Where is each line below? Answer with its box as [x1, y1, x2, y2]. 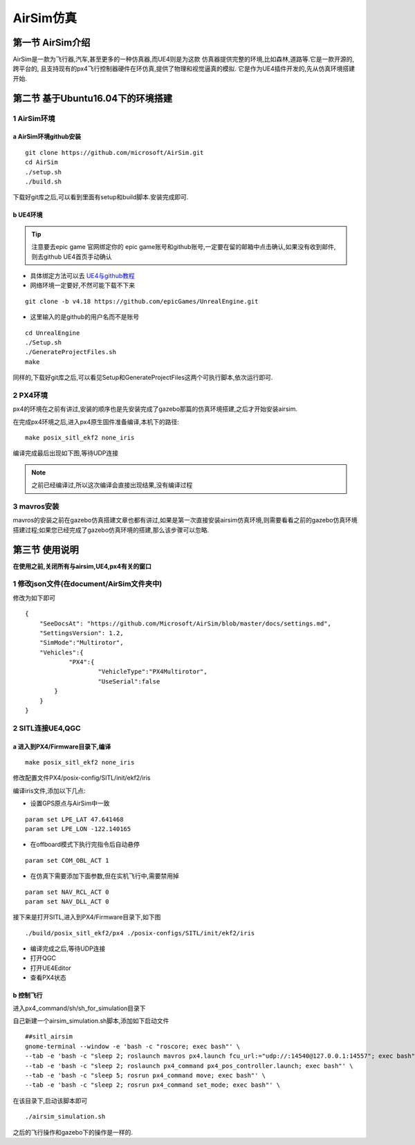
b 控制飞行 [12, 991, 43, 1000]
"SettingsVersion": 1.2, [39, 629, 124, 636]
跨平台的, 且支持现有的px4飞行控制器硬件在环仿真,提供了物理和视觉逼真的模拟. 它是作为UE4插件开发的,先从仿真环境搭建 [12, 64, 356, 73]
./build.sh [25, 177, 62, 185]
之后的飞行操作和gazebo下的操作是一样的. [12, 1128, 133, 1136]
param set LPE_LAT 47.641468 [25, 815, 124, 823]
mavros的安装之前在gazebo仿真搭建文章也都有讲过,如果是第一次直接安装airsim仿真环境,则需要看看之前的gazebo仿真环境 [12, 516, 358, 524]
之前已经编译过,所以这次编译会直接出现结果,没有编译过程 [31, 481, 193, 489]
